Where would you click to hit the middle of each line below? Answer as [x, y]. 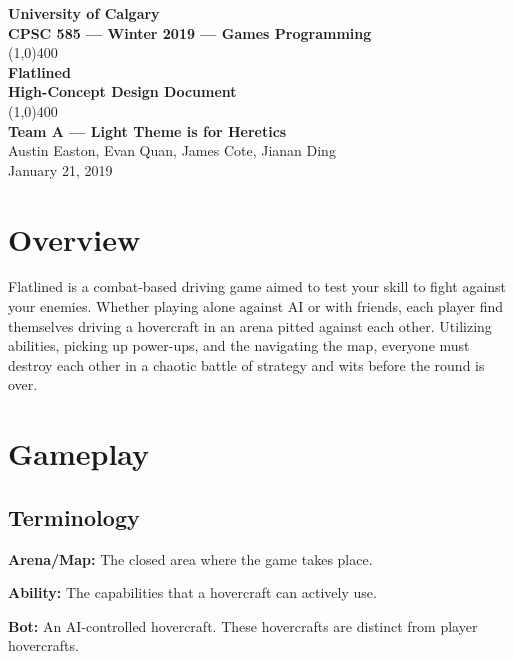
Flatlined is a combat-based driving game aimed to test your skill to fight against [257, 286]
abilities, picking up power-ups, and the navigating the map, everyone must [239, 345]
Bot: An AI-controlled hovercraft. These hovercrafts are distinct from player [243, 625]
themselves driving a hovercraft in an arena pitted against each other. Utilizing [250, 325]
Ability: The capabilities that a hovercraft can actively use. [192, 592]
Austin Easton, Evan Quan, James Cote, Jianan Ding [172, 150]
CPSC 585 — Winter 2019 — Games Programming [190, 32]
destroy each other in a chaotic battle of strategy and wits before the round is [246, 364]
